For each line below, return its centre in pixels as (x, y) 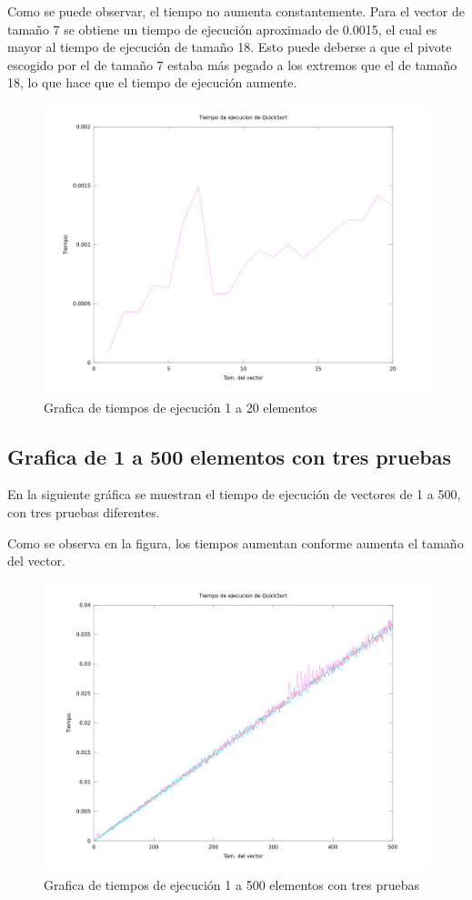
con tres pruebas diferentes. (84, 511)
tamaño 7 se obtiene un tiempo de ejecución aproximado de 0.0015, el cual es (222, 29)
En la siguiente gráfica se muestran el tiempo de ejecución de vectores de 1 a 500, (234, 494)
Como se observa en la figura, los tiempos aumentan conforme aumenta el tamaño (236, 542)
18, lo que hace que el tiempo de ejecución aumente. (152, 82)
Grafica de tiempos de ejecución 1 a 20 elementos (181, 407)
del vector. (36, 561)
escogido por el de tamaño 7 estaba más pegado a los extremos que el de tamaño (232, 64)
